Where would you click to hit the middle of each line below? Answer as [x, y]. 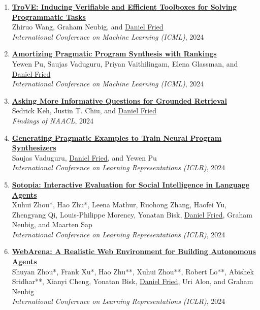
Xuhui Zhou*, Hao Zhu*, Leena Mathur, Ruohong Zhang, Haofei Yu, [119, 205]
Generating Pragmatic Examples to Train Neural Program [117, 137]
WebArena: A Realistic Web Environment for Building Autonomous [134, 251]
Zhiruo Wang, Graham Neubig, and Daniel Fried [88, 27]
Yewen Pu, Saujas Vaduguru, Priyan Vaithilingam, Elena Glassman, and [125, 63]
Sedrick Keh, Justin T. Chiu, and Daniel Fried [84, 111]
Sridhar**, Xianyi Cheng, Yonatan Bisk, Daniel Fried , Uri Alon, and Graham [133, 281]
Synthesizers [34, 148]
